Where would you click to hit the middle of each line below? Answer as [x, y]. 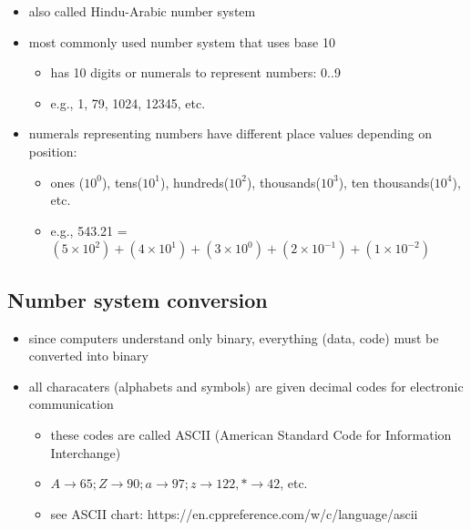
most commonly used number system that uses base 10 [182, 41]
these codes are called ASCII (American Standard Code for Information [251, 434]
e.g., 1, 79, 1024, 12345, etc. [128, 102]
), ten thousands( [386, 182]
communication [71, 404]
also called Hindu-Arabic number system [142, 11]
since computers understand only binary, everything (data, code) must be [234, 337]
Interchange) [86, 452]
